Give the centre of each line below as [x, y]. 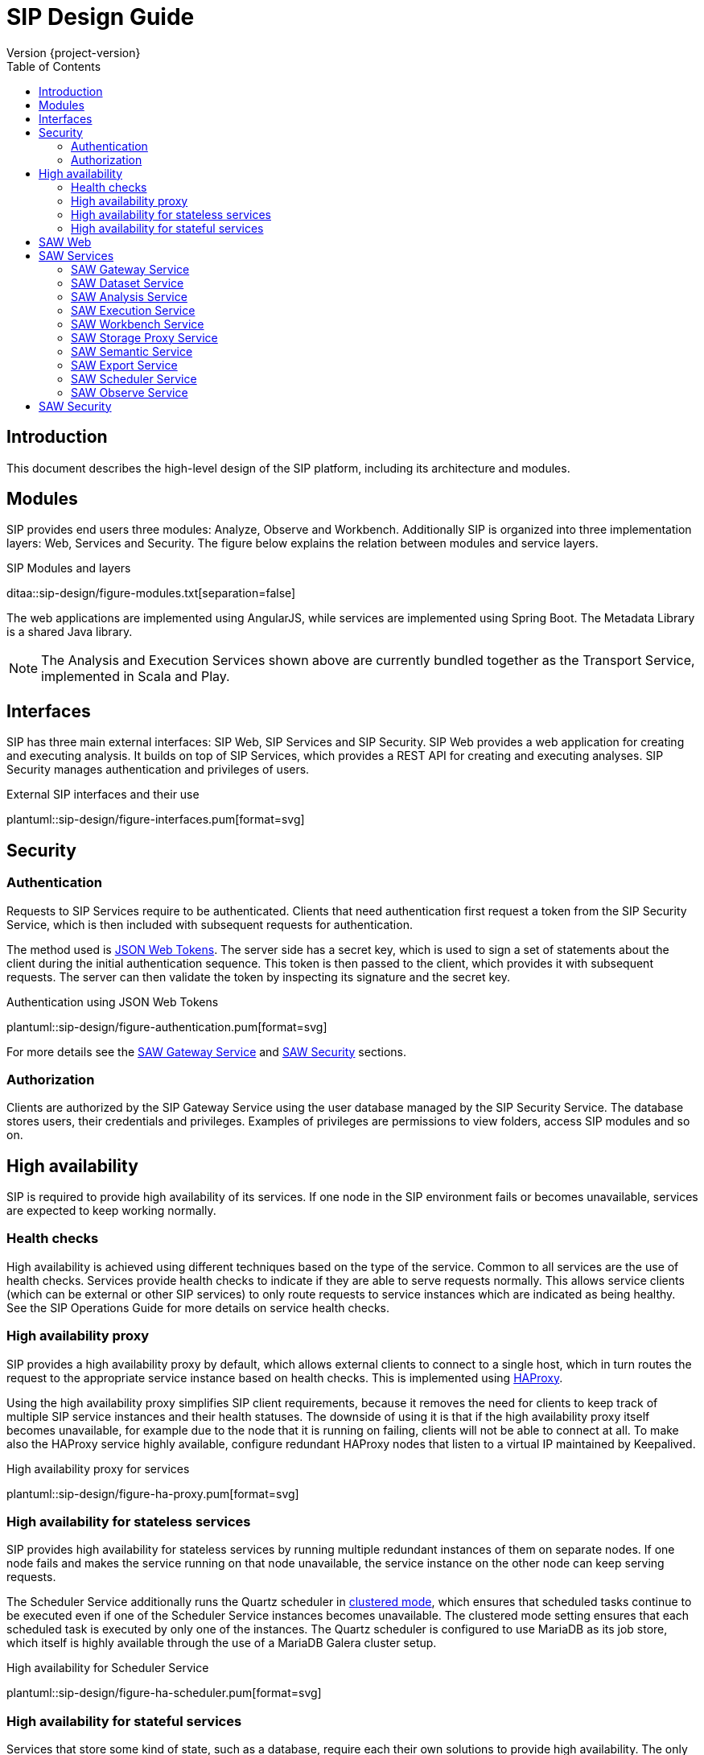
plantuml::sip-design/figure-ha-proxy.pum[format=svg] [153, 1493]
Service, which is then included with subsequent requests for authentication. [210, 924]
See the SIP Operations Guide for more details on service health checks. [198, 1307]
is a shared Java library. [70, 632]
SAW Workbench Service [138, 324]
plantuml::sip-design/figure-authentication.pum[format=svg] [167, 1026]
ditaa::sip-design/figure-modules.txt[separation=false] [151, 593]
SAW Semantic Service [132, 351]
